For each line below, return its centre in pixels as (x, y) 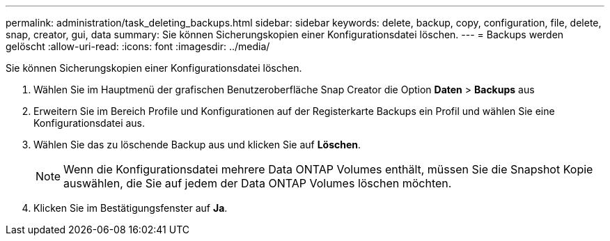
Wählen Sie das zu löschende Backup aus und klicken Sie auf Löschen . (197, 145)
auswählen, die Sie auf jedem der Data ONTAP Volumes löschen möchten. (258, 183)
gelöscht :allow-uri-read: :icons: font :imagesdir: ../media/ (138, 46)
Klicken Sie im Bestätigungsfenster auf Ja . (131, 208)
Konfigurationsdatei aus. (89, 123)
